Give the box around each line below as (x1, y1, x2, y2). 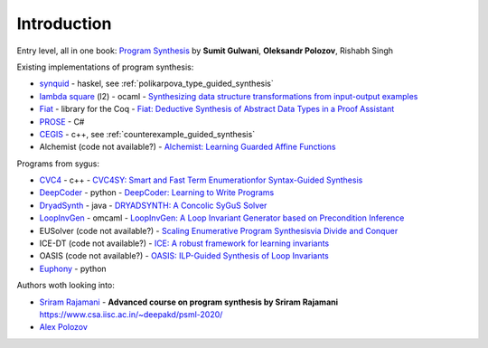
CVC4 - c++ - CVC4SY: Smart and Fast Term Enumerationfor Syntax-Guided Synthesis (39, 174, 363, 185)
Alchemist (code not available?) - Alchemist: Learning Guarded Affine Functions (39, 141, 336, 153)
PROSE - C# (39, 116, 85, 127)
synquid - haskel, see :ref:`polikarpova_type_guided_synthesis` (39, 78, 275, 89)
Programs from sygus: (16, 158, 99, 169)
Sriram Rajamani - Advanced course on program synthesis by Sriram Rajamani (39, 296, 339, 307)
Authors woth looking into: (16, 280, 115, 291)
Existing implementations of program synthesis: (16, 61, 194, 72)
